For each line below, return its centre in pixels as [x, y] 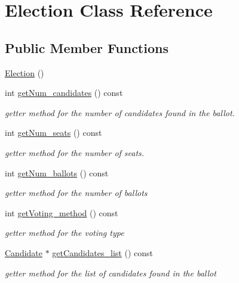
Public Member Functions [87, 47]
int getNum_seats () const [53, 133]
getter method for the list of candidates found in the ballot [111, 273]
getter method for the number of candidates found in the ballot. [120, 112]
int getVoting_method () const [62, 212]
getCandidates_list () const [102, 252]
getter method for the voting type [65, 233]
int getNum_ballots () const [57, 172]
